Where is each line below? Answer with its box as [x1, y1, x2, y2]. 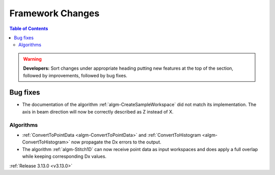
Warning [23, 56, 42, 62]
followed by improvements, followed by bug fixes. [23, 72, 127, 78]
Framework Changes [9, 8, 100, 19]
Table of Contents [9, 25, 48, 32]
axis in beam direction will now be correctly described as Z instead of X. [22, 108, 174, 114]
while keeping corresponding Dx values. [22, 153, 107, 160]
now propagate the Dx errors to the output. [71, 139, 161, 145]
